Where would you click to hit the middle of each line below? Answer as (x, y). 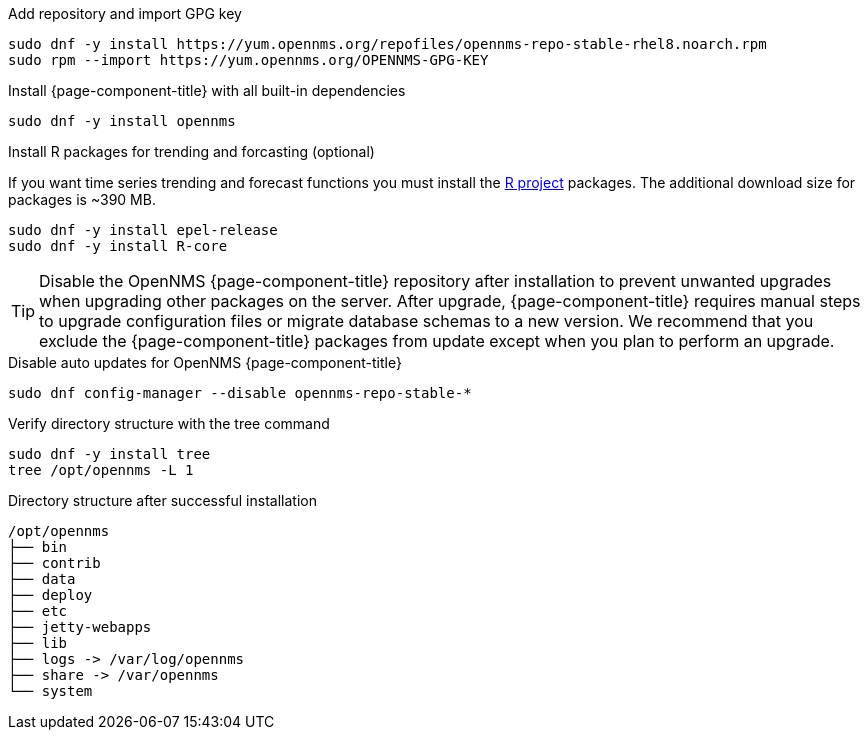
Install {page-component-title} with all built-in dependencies (207, 90)
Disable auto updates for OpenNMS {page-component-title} (205, 362)
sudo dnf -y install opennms (122, 121)
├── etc (38, 611)
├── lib (38, 643)
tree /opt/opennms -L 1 (101, 470)
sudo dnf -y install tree (109, 454)
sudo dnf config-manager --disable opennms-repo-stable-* (240, 393)
